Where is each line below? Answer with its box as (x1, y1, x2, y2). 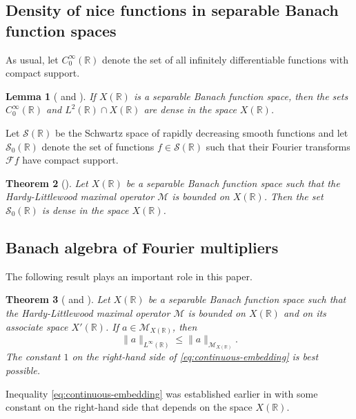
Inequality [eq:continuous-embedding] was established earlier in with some (6, 386, 318, 400)
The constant (6, 349, 61, 364)
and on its (283, 305, 326, 320)
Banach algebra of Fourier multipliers (6, 236, 279, 257)
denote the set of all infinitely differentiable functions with (102, 52, 348, 66)
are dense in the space (144, 102, 237, 117)
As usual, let (6, 52, 59, 66)
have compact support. (22, 153, 119, 167)
